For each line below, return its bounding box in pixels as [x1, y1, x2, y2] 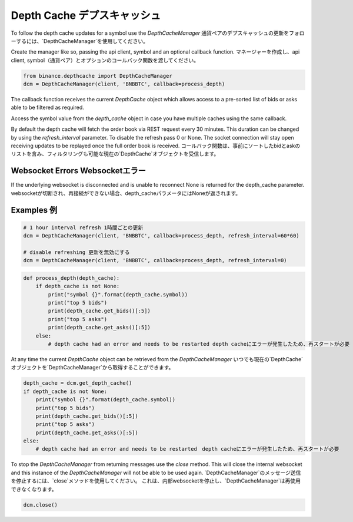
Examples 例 [11, 205, 58, 215]
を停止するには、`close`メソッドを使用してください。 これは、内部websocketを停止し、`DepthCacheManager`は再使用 [11, 477, 301, 484]
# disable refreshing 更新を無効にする [23, 249, 130, 256]
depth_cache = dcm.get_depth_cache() [23, 380, 132, 386]
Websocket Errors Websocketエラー [11, 166, 146, 176]
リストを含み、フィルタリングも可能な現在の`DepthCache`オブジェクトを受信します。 [11, 150, 219, 157]
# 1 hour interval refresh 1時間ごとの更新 [23, 224, 144, 231]
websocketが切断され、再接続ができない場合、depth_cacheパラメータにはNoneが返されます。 [11, 189, 241, 197]
